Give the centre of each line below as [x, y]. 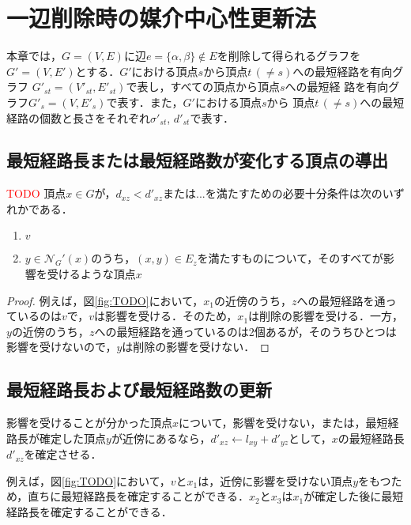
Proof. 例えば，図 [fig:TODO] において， [105, 300]
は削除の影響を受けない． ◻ [196, 347]
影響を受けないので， [62, 347]
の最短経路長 [371, 438]
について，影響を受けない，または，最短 [283, 423]
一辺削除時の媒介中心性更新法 [162, 18]
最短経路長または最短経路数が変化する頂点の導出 [197, 160]
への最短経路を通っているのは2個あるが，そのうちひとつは [245, 331]
